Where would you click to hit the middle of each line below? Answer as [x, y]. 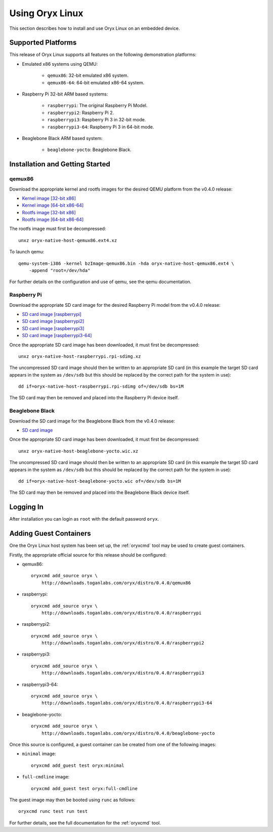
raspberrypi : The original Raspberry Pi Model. [97, 106]
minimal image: [39, 754]
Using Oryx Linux [46, 13]
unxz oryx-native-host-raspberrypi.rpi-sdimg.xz [80, 356]
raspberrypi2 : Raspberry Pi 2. [81, 112]
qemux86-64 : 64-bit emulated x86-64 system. [96, 82]
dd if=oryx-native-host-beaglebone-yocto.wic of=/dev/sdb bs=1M [100, 481]
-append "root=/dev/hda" [59, 271]
